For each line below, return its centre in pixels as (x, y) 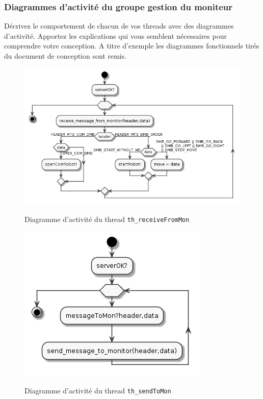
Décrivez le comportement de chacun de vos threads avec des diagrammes (119, 26)
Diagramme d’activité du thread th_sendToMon (98, 390)
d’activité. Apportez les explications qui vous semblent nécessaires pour (115, 35)
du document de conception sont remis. (65, 56)
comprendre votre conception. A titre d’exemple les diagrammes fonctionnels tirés (132, 46)
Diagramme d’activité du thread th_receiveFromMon (107, 219)
